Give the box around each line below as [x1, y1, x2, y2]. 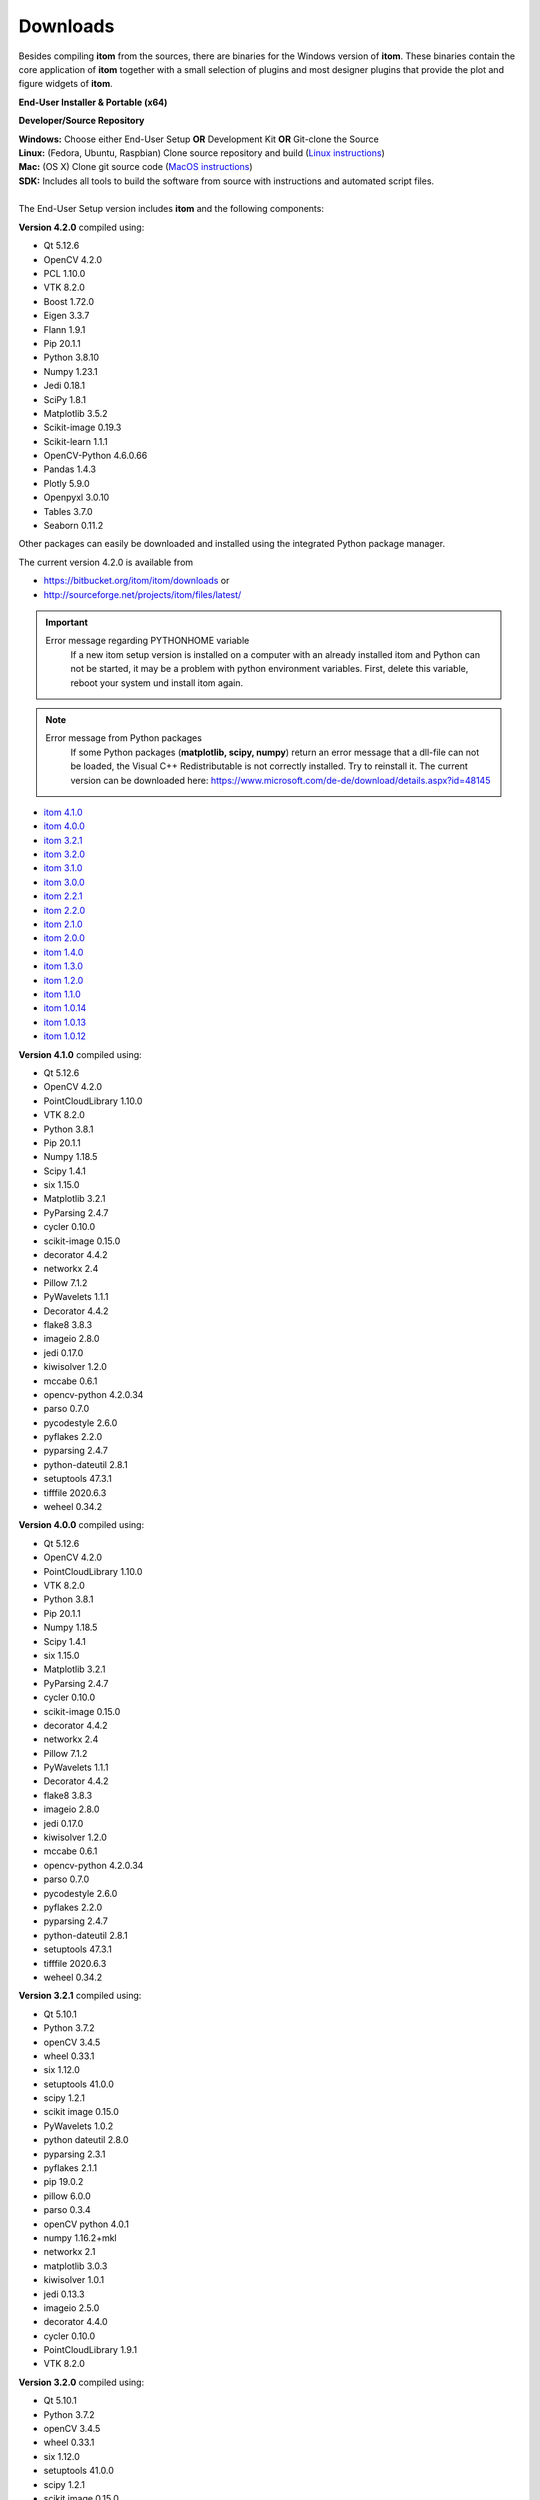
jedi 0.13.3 [43, 2288, 85, 2300]
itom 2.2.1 [43, 890, 84, 902]
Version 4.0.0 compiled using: [18, 1519, 145, 1531]
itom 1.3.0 [43, 960, 84, 972]
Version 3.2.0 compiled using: [18, 2376, 145, 2388]
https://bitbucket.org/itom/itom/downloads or [43, 575, 230, 587]
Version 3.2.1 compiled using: [18, 1990, 142, 2002]
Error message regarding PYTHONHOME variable [45, 635, 250, 647]
